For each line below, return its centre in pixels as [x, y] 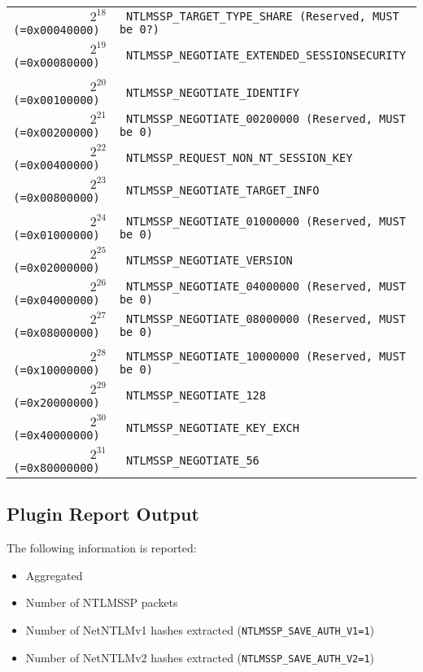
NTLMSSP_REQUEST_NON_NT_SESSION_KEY [240, 158]
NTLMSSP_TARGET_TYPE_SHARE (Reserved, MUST [263, 16]
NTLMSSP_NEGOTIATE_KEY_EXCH [213, 428]
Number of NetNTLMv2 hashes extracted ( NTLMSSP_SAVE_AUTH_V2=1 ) [200, 657]
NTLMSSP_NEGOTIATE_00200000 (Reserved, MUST [266, 119]
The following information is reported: [102, 548]
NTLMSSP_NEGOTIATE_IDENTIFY [213, 93]
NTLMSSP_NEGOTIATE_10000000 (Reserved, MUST [266, 356]
